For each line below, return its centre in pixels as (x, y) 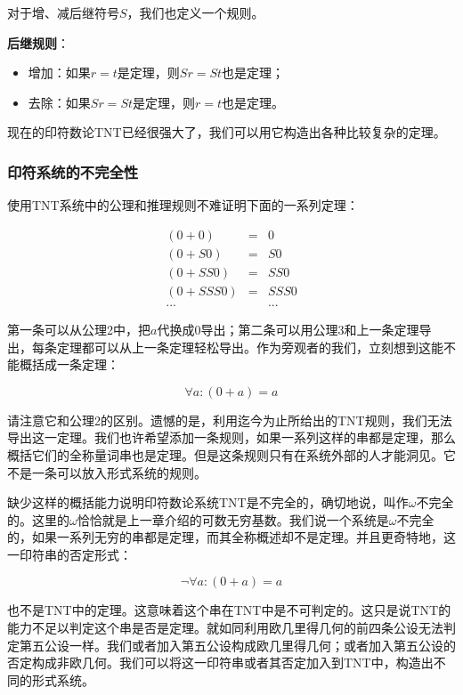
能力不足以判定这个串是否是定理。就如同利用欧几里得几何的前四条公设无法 (225, 628)
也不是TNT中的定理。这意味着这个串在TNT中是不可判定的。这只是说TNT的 (229, 610)
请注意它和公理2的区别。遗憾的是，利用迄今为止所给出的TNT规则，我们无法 (230, 420)
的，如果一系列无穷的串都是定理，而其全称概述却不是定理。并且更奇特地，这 (231, 537)
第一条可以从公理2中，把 (79, 329)
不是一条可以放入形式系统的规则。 (107, 472)
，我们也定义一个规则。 (195, 12)
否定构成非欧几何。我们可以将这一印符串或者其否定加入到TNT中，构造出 (220, 663)
